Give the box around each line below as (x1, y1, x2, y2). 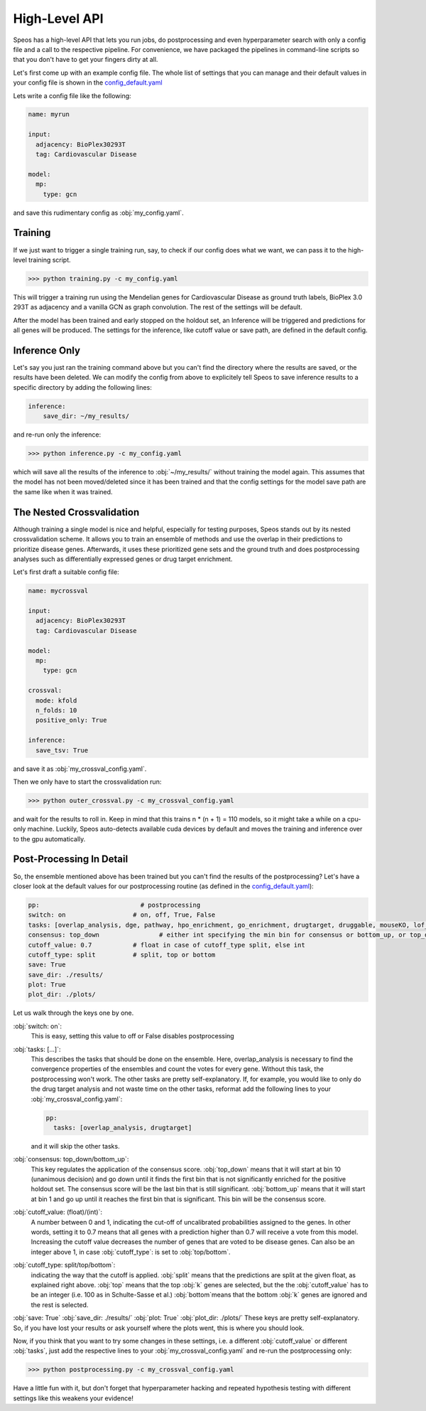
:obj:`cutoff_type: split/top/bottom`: (13, 1261, 116, 1269)
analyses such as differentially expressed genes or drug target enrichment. (13, 555, 233, 563)
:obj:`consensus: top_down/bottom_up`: (13, 1155, 129, 1164)
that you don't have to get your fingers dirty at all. (13, 55, 158, 64)
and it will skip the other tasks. (31, 1141, 120, 1150)
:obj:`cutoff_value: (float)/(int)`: (13, 1208, 103, 1216)
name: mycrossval (28, 587, 89, 595)
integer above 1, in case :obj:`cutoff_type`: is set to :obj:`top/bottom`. (31, 1247, 231, 1256)
